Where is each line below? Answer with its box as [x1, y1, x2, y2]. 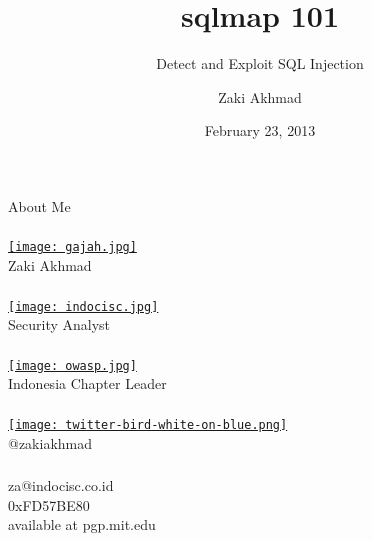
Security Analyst [8, 314, 111, 335]
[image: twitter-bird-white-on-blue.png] [8, 417, 288, 432]
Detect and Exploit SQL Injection [156, 53, 364, 74]
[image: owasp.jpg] [8, 358, 137, 373]
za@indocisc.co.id [8, 475, 114, 496]
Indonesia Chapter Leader [8, 373, 167, 394]
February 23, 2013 [204, 120, 316, 141]
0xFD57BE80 [8, 494, 90, 515]
